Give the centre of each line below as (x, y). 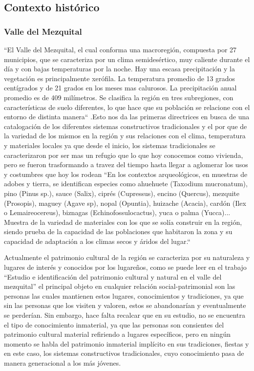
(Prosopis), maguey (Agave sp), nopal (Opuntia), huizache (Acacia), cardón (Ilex (125, 203)
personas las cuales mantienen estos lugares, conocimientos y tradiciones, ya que (124, 295)
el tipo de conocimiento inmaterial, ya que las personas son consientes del (114, 324)
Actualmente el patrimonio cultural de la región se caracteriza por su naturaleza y (127, 257)
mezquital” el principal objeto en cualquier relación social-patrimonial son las (120, 286)
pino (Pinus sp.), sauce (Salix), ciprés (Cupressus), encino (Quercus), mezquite (122, 193)
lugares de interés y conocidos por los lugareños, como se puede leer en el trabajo (125, 267)
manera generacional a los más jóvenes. (63, 363)
